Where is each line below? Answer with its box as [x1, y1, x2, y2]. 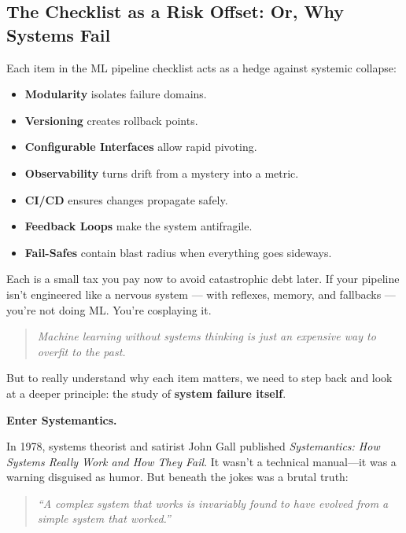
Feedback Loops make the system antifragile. [24, 218, 253, 234]
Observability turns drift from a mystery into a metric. [24, 164, 299, 181]
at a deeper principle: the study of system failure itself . [6, 384, 286, 401]
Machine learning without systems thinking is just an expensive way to [37, 328, 376, 344]
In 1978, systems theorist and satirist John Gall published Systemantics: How [6, 438, 380, 454]
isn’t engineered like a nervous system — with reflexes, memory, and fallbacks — [6, 285, 396, 302]
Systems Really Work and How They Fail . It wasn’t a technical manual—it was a [6, 453, 397, 469]
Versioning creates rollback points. [24, 112, 198, 128]
